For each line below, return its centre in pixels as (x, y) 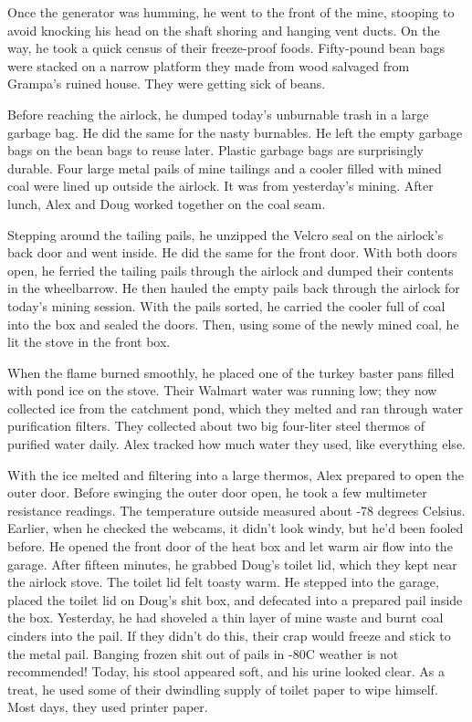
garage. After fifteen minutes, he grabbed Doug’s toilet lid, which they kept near (232, 564)
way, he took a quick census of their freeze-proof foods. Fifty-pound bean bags (226, 48)
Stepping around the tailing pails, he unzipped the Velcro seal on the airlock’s (226, 234)
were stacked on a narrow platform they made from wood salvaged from (209, 65)
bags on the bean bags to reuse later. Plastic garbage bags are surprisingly (215, 150)
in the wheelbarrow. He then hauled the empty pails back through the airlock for (234, 288)
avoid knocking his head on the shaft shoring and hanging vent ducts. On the (224, 30)
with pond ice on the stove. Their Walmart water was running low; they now (222, 390)
